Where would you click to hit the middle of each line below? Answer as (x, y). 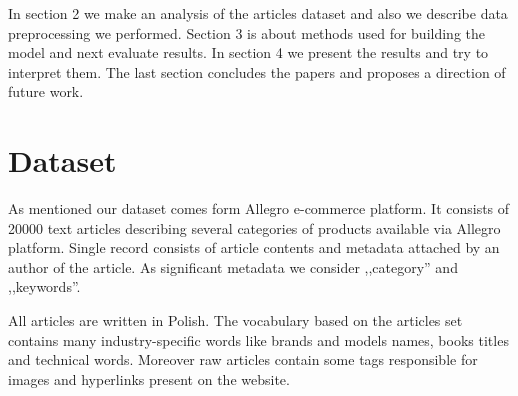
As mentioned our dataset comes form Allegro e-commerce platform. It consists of (259, 208)
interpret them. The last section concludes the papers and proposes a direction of (257, 71)
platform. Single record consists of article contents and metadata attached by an (254, 247)
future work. (46, 91)
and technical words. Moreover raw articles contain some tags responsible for (243, 359)
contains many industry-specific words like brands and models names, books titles (258, 339)
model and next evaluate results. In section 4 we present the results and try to (248, 52)
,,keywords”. (44, 286)
